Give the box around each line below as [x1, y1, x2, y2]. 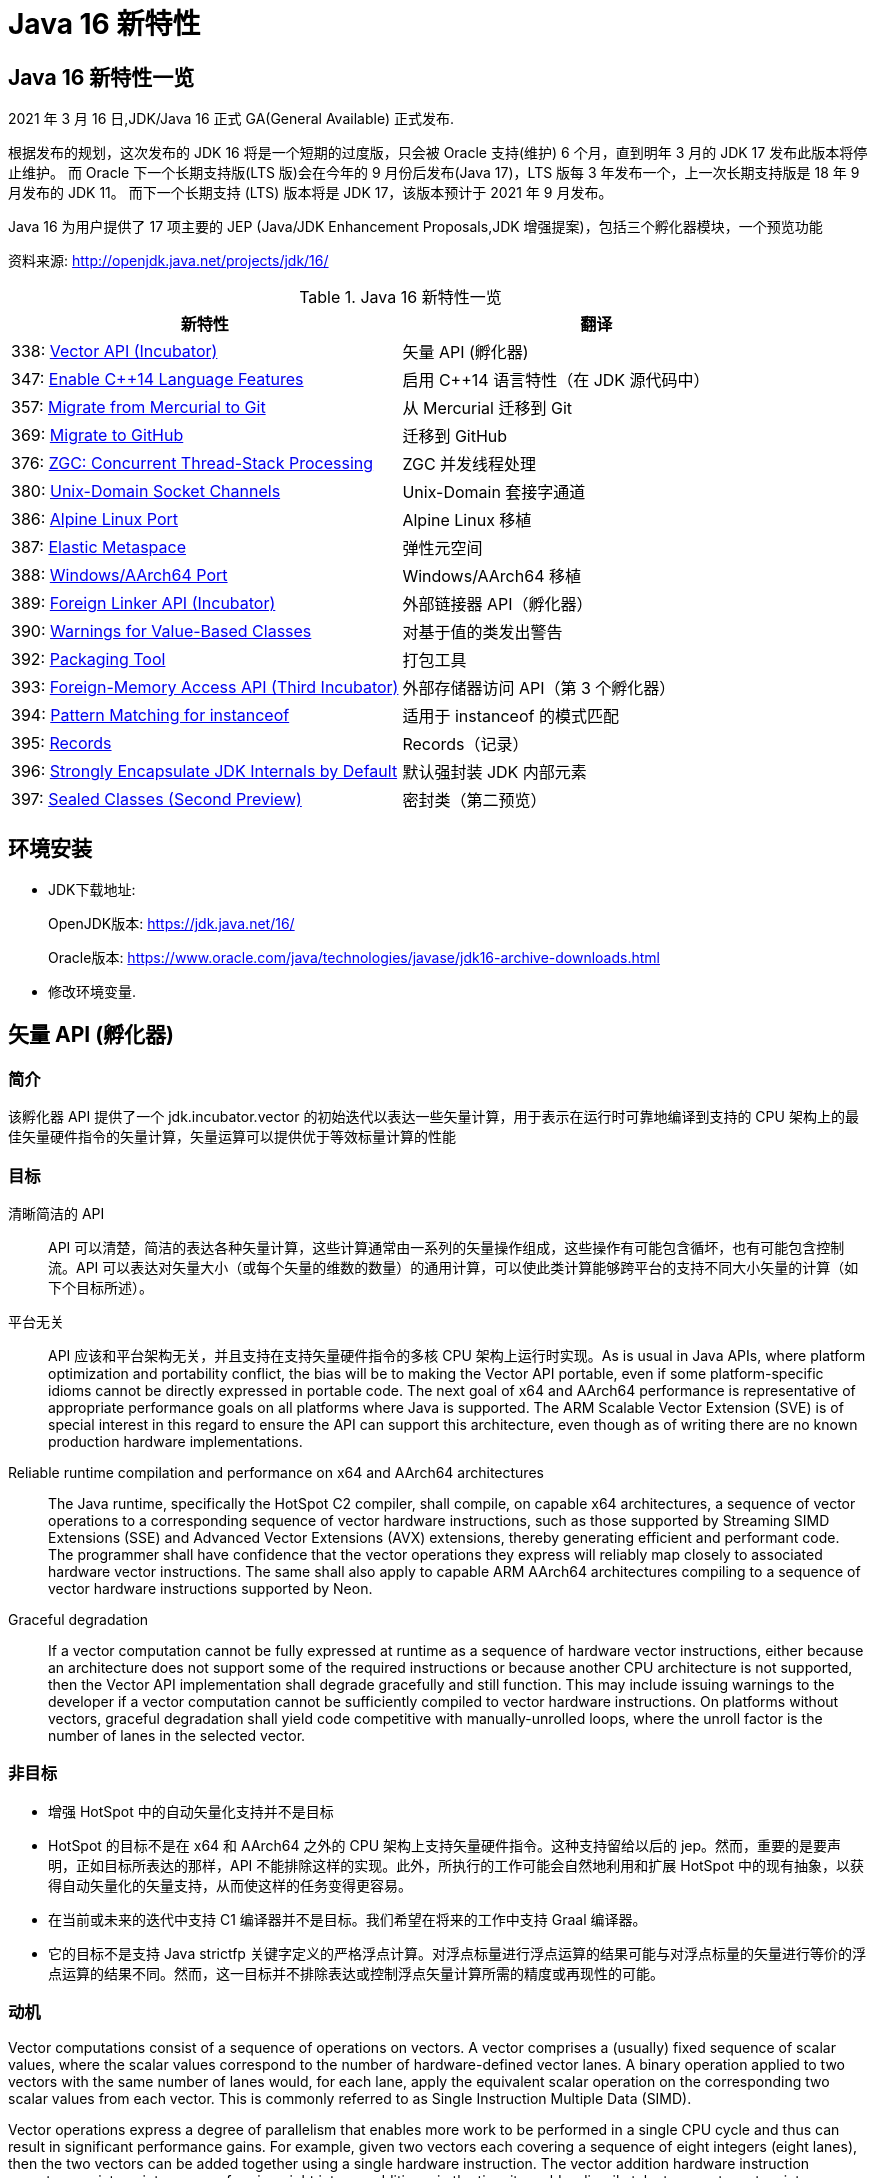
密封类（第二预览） [402, 790, 547, 811]
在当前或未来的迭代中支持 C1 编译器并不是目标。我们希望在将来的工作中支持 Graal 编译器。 [48, 1910, 647, 1928]
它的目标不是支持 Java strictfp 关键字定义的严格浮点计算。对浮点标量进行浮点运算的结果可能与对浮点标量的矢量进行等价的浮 [48, 1944, 866, 1962]
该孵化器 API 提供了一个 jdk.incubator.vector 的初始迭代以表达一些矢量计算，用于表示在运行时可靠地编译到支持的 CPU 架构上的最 [8, 1108, 859, 1126]
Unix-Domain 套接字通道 [402, 482, 586, 503]
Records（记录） [402, 734, 529, 755]
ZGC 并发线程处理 [402, 454, 537, 475]
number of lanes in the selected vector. [48, 1726, 306, 1744]
